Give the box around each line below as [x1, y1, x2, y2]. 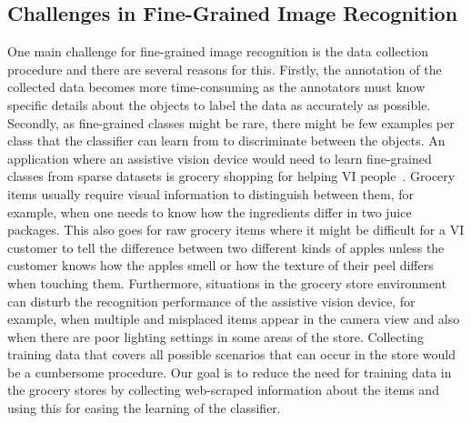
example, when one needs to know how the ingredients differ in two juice [7, 202, 412, 221]
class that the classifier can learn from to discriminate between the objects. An [7, 131, 446, 150]
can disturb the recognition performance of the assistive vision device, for [7, 291, 416, 310]
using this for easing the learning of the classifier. [7, 398, 281, 418]
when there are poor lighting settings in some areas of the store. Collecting [7, 327, 424, 346]
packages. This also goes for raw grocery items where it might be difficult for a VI [7, 220, 465, 239]
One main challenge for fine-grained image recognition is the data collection [7, 42, 428, 61]
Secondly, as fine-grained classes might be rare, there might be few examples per [7, 113, 455, 132]
